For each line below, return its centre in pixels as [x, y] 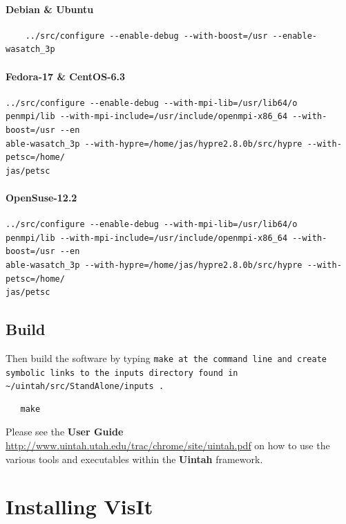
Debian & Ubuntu [50, 9]
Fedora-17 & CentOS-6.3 [66, 76]
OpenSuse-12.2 [41, 197]
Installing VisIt [79, 506]
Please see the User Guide [65, 432]
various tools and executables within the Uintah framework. [134, 459]
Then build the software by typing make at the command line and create [166, 358]
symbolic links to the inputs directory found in [122, 373]
